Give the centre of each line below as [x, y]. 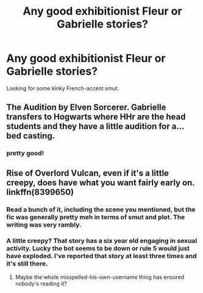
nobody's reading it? [41, 283]
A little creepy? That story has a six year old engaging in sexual [102, 241]
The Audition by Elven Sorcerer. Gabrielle [86, 108]
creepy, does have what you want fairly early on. [101, 182]
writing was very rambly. [44, 225]
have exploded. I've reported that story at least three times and [101, 256]
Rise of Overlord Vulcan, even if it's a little [88, 173]
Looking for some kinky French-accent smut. [63, 88]
